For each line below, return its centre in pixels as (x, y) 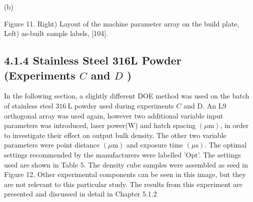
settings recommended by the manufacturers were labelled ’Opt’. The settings (122, 154)
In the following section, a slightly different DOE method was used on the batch (127, 96)
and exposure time (155, 145)
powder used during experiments (124, 105)
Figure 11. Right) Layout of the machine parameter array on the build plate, (122, 23)
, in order (234, 125)
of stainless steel (29, 105)
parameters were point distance (52, 145)
